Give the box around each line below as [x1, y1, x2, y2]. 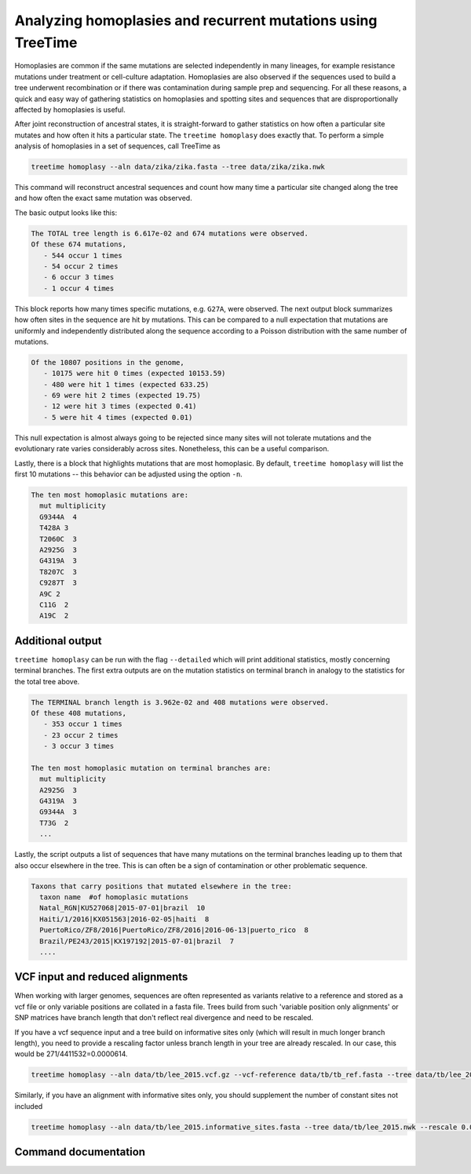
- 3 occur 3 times [43, 742, 115, 751]
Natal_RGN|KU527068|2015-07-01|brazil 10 [39, 903, 206, 913]
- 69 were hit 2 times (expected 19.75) [43, 391, 202, 400]
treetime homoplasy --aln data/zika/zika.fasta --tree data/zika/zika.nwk [31, 162, 326, 172]
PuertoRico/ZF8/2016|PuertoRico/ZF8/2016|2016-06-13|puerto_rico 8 [39, 926, 309, 935]
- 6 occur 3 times [43, 273, 115, 282]
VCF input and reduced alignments [14, 970, 188, 984]
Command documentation [14, 1146, 145, 1159]
